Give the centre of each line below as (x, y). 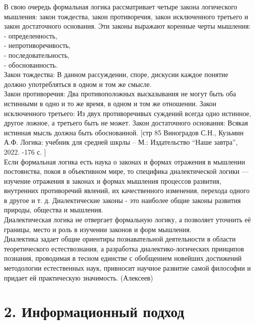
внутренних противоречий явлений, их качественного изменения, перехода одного (127, 190)
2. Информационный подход (94, 311)
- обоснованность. (31, 64)
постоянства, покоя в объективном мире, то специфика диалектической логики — (126, 171)
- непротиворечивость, (37, 45)
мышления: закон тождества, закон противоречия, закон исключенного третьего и (126, 16)
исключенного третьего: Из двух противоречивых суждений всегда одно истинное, (128, 113)
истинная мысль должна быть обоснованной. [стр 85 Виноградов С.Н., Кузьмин (124, 132)
